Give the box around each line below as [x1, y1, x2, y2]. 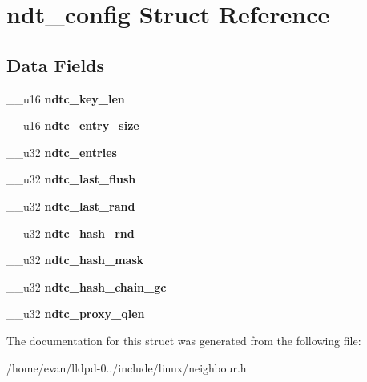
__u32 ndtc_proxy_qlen [6, 305, 145, 322]
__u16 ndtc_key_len [6, 90, 125, 107]
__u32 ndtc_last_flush [6, 171, 136, 187]
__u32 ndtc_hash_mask [6, 251, 144, 268]
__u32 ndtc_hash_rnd [6, 224, 135, 241]
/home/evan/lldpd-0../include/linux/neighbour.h [6, 359, 247, 376]
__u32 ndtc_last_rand [6, 197, 135, 214]
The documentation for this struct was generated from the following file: [6, 332, 361, 348]
